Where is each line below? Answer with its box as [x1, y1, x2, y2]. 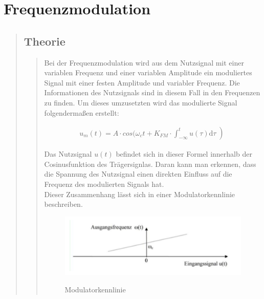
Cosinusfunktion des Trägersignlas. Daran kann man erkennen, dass [44, 158, 256, 169]
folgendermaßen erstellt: [44, 107, 119, 118]
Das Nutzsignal [44, 148, 92, 159]
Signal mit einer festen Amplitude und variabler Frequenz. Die [44, 77, 240, 88]
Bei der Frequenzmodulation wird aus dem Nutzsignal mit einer [44, 57, 244, 68]
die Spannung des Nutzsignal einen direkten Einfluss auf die [44, 168, 232, 179]
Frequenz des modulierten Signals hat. [44, 178, 164, 189]
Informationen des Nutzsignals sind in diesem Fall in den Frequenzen [44, 87, 260, 98]
